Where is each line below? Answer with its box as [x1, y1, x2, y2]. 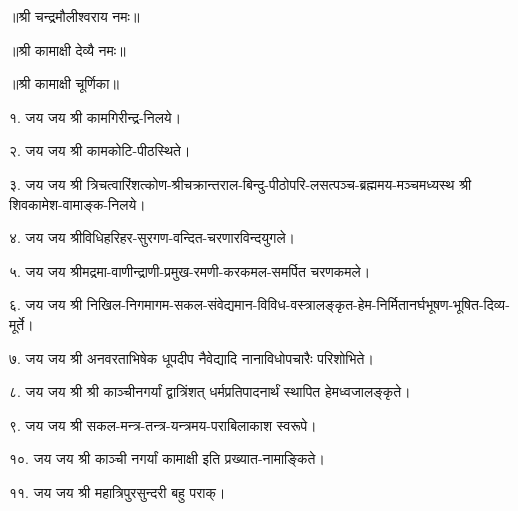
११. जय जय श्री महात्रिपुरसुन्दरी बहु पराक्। [9, 481, 226, 502]
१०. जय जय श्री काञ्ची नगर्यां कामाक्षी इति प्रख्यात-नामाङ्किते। [9, 448, 325, 469]
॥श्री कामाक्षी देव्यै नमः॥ [9, 39, 126, 60]
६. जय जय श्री [9, 294, 83, 315]
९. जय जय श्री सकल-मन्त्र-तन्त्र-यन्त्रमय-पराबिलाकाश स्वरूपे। [9, 414, 317, 435]
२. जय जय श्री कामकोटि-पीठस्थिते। [9, 140, 191, 161]
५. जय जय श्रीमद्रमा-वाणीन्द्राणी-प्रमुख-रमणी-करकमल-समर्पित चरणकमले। [9, 260, 371, 281]
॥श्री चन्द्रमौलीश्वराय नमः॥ [9, 6, 140, 26]
